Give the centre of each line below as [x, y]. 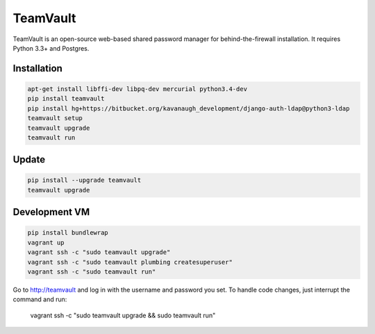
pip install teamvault [66, 99]
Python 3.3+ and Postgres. [51, 48]
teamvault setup [55, 118]
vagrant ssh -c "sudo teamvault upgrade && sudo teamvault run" [123, 315]
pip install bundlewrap [68, 233]
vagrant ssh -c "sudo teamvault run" [92, 272]
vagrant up [46, 242]
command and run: [40, 299]
